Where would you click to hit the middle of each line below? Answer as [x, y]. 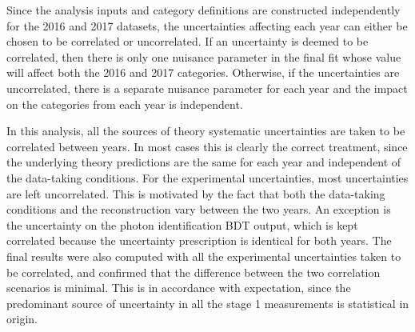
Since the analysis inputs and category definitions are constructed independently [204, 10]
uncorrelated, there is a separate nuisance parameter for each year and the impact [207, 88]
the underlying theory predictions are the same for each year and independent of [204, 162]
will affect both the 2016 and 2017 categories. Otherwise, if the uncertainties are [203, 72]
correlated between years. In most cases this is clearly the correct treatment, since [207, 146]
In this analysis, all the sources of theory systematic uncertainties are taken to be [206, 131]
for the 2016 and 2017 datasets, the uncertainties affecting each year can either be [207, 25]
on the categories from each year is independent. [125, 104]
